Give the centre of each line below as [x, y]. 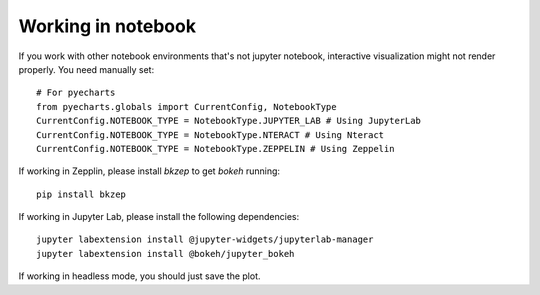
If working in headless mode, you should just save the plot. [139, 276]
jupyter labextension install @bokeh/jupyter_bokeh [165, 253]
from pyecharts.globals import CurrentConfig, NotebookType [186, 106]
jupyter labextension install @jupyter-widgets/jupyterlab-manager [205, 239]
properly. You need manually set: [86, 69]
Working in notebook [107, 26]
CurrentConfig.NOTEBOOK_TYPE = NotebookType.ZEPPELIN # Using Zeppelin [215, 148]
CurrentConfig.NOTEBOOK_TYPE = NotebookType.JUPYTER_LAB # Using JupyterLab [229, 121]
